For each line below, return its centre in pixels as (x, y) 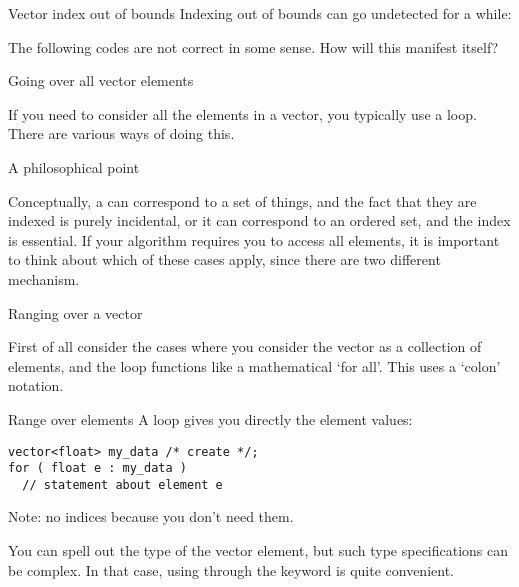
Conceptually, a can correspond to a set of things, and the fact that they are (242, 200)
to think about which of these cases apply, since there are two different (224, 259)
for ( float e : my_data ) (97, 468)
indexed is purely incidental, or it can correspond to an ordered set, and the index (259, 220)
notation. (36, 385)
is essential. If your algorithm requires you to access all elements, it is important (254, 239)
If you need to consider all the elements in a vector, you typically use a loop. (242, 113)
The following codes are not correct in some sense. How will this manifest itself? (253, 46)
